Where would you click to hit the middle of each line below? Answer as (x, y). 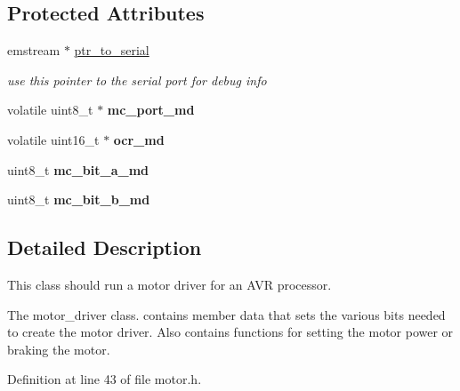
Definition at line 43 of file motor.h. (105, 379)
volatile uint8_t (50, 110)
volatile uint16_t (53, 139)
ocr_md (139, 139)
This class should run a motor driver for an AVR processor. (169, 284)
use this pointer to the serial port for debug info (137, 80)
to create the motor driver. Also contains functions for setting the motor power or (230, 332)
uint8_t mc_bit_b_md (79, 199)
